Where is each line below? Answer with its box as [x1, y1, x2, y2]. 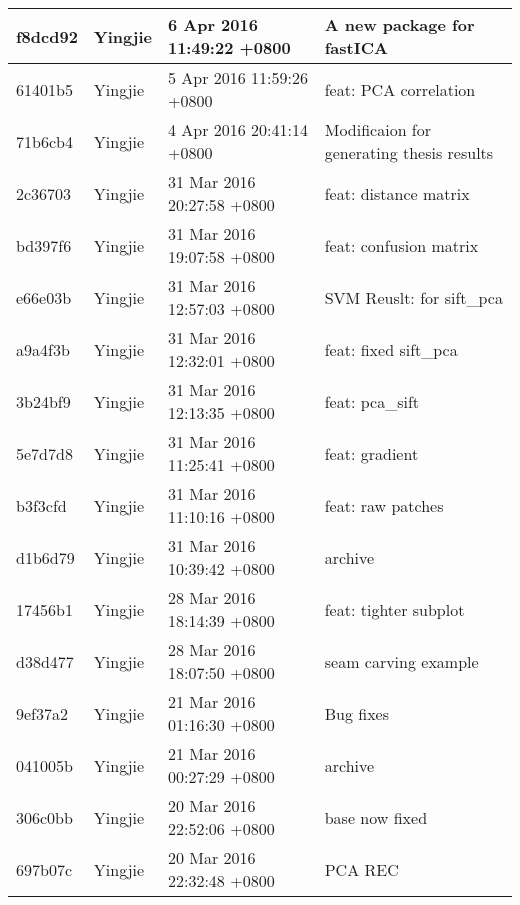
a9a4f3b [16, 337, 70, 361]
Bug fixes [324, 701, 390, 725]
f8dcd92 [16, 24, 78, 48]
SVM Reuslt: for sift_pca [324, 285, 503, 309]
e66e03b [16, 285, 72, 309]
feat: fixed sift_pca [324, 337, 458, 361]
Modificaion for [324, 118, 432, 141]
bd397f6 [16, 233, 72, 257]
